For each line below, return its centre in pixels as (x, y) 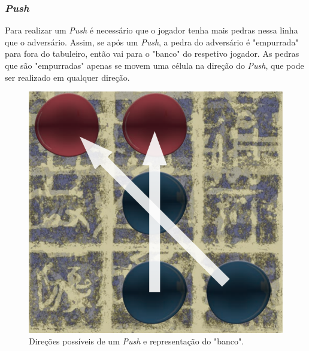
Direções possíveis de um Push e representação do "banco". (137, 341)
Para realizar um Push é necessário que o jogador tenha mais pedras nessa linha (152, 30)
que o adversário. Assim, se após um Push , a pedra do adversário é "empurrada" (152, 42)
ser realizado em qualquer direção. (67, 77)
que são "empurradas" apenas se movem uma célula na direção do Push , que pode (154, 65)
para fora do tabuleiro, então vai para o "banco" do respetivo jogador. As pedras (152, 54)
